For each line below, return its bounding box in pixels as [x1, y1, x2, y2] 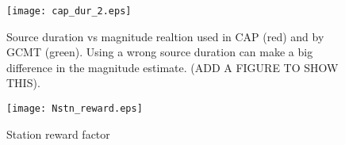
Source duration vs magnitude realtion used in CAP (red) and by [6, 28, 324, 44]
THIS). [6, 74, 40, 91]
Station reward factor [6, 125, 110, 142]
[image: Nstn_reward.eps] [6, 103, 143, 115]
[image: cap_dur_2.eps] [6, 6, 132, 17]
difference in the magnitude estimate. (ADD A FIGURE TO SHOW [6, 59, 339, 75]
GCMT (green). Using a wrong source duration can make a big [6, 44, 313, 60]
